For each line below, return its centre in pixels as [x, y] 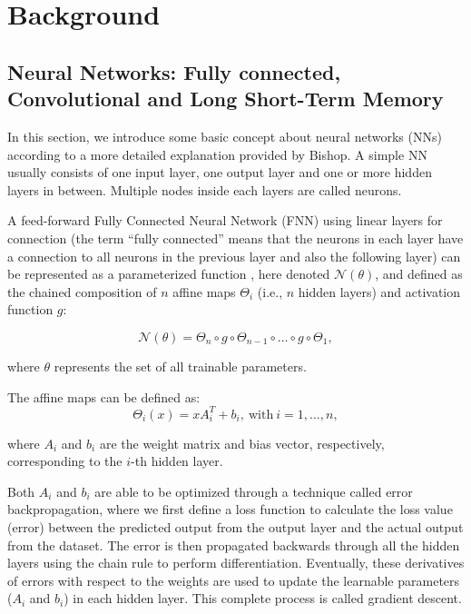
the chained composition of [82, 291]
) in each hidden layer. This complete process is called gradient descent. [263, 598]
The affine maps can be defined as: [104, 396]
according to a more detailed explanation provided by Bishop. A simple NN [217, 154]
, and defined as [419, 274]
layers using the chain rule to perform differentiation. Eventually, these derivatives [236, 563]
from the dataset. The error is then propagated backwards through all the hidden [234, 545]
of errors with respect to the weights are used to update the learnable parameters [234, 580]
